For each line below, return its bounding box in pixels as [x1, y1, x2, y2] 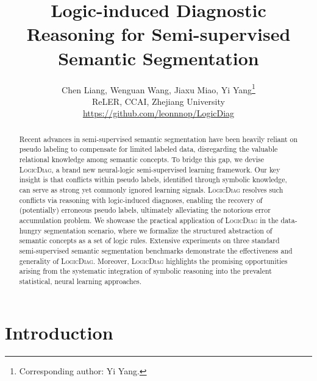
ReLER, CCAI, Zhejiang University [92, 94, 225, 107]
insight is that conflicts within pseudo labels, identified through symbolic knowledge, [19, 174, 287, 185]
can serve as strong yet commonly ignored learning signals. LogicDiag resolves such [19, 185, 283, 195]
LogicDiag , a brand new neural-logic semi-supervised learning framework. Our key [19, 164, 280, 174]
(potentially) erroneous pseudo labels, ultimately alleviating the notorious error [19, 205, 271, 215]
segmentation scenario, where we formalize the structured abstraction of [44, 225, 272, 235]
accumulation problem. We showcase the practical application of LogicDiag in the [19, 215, 279, 225]
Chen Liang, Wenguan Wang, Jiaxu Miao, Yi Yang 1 [62, 81, 255, 96]
